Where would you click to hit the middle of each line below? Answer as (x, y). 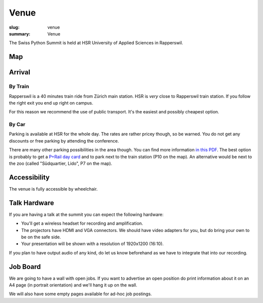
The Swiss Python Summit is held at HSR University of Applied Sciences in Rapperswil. (96, 43)
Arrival (19, 72)
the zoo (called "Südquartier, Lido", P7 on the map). (61, 163)
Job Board (25, 267)
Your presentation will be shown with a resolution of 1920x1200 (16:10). (93, 244)
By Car (17, 125)
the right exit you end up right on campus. (51, 103)
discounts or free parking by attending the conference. (64, 141)
